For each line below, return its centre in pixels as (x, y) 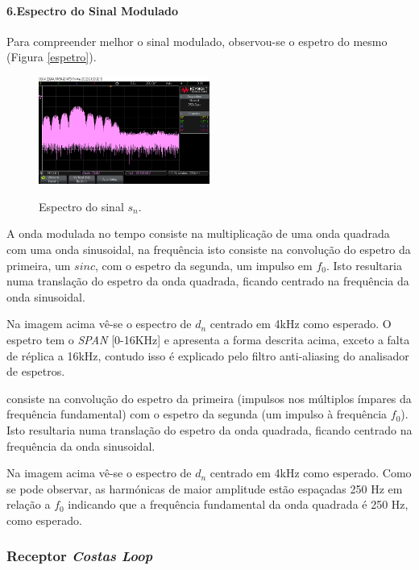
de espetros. (36, 371)
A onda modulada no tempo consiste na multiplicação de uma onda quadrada (198, 233)
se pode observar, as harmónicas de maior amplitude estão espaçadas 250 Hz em (205, 488)
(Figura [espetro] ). (52, 57)
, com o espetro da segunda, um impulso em (203, 265)
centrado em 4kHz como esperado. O (301, 324)
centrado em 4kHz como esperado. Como (311, 473)
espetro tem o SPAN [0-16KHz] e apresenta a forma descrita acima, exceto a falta (208, 340)
